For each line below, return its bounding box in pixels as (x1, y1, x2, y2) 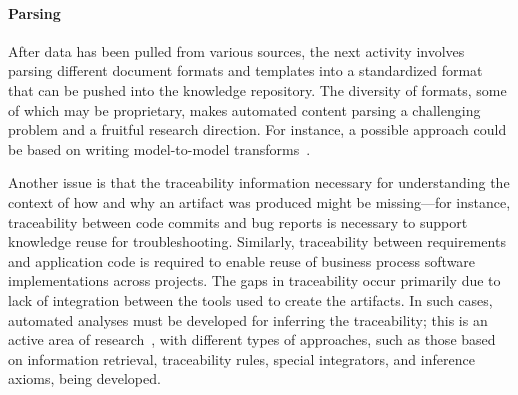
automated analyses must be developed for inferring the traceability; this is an (8, 309, 488, 330)
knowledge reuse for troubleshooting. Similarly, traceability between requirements (8, 231, 506, 252)
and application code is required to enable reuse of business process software (8, 250, 476, 271)
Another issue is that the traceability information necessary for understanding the (8, 172, 510, 193)
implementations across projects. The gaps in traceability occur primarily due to (8, 270, 501, 291)
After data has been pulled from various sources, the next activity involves (8, 40, 465, 61)
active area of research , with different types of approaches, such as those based (8, 329, 496, 350)
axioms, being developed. (8, 368, 161, 389)
